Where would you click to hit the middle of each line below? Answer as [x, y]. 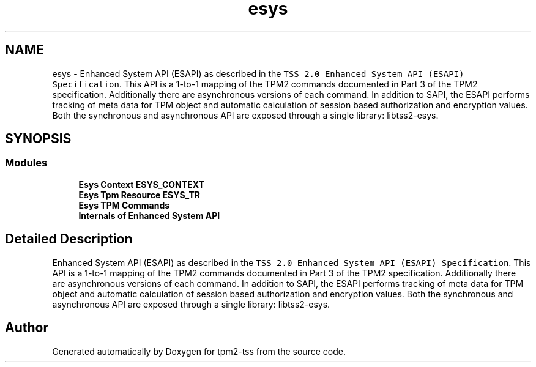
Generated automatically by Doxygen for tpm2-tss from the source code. [199, 351]
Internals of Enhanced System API [149, 215]
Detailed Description [69, 239]
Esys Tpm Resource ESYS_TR [140, 195]
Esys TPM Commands [124, 205]
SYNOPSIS [38, 139]
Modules [26, 163]
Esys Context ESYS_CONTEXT [141, 184]
